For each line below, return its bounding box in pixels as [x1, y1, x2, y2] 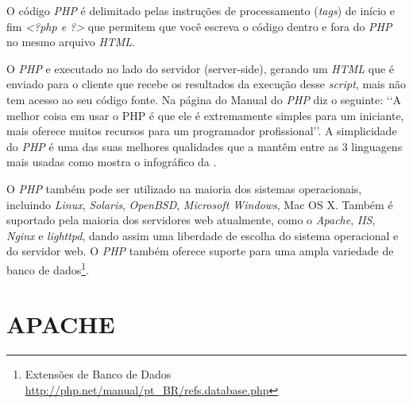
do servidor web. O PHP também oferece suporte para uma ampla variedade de [6, 243, 394, 259]
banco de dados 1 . [6, 258, 89, 278]
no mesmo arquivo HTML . [6, 33, 136, 50]
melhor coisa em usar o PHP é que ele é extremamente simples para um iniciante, [6, 107, 404, 123]
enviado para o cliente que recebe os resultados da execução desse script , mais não [6, 76, 406, 92]
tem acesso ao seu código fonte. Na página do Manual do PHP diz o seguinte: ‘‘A [6, 91, 402, 107]
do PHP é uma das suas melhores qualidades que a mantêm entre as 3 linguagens [6, 138, 403, 154]
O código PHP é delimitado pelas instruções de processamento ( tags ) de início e [6, 2, 395, 18]
